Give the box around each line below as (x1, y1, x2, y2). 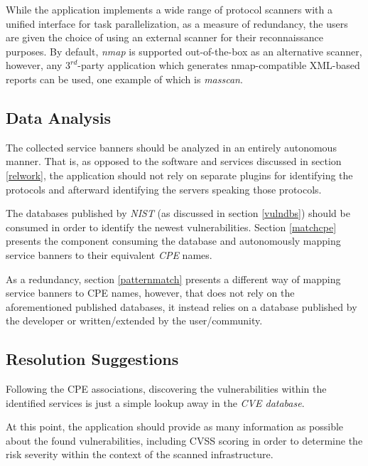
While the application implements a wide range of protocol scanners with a (6, 2, 333, 16)
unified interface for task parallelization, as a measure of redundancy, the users (6, 16, 348, 31)
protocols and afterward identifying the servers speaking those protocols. (6, 181, 322, 196)
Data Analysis (6, 106, 112, 128)
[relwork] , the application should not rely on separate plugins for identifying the (6, 167, 353, 182)
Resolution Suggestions (6, 348, 179, 370)
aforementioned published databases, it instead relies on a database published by (6, 299, 357, 314)
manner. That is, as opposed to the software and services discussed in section (6, 154, 342, 169)
